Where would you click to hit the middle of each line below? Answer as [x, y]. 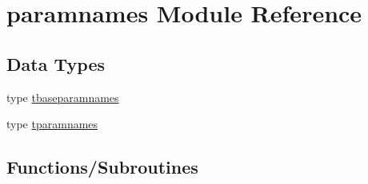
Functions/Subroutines [102, 167]
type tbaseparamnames [63, 97]
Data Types [56, 63]
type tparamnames [52, 124]
